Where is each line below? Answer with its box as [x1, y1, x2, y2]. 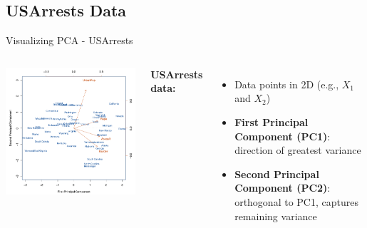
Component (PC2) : [234, 180, 331, 195]
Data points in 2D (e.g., [234, 76, 339, 91]
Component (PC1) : [234, 128, 331, 143]
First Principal [234, 114, 309, 129]
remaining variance [234, 208, 317, 223]
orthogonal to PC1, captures [234, 194, 358, 209]
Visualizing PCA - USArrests [6, 33, 133, 48]
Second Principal [234, 166, 319, 181]
